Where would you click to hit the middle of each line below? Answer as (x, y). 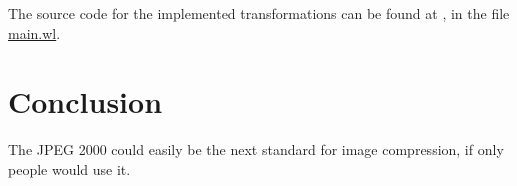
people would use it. (69, 168)
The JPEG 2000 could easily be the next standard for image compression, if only (256, 149)
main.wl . (34, 32)
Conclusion (85, 101)
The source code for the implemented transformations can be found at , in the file (259, 13)
